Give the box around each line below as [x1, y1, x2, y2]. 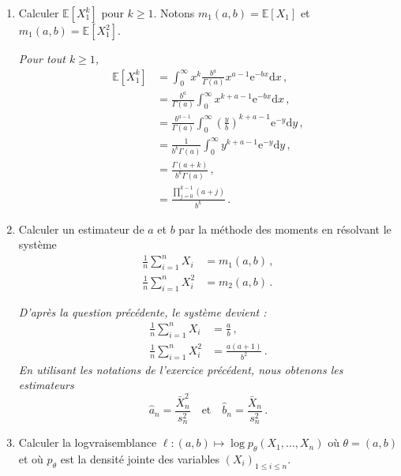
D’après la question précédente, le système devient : [18, 303, 267, 320]
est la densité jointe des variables [60, 451, 220, 467]
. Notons [153, 5, 195, 21]
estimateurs [18, 377, 74, 393]
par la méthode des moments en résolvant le [178, 220, 392, 237]
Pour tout [18, 51, 66, 66]
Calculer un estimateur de [18, 220, 144, 237]
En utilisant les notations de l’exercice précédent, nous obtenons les [18, 361, 343, 377]
